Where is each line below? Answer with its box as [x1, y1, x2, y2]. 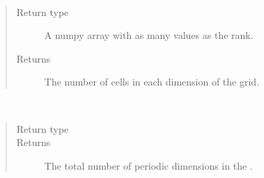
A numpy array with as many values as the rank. [44, 28, 254, 42]
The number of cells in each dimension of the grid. [44, 74, 260, 89]
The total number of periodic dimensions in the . [44, 158, 253, 172]
